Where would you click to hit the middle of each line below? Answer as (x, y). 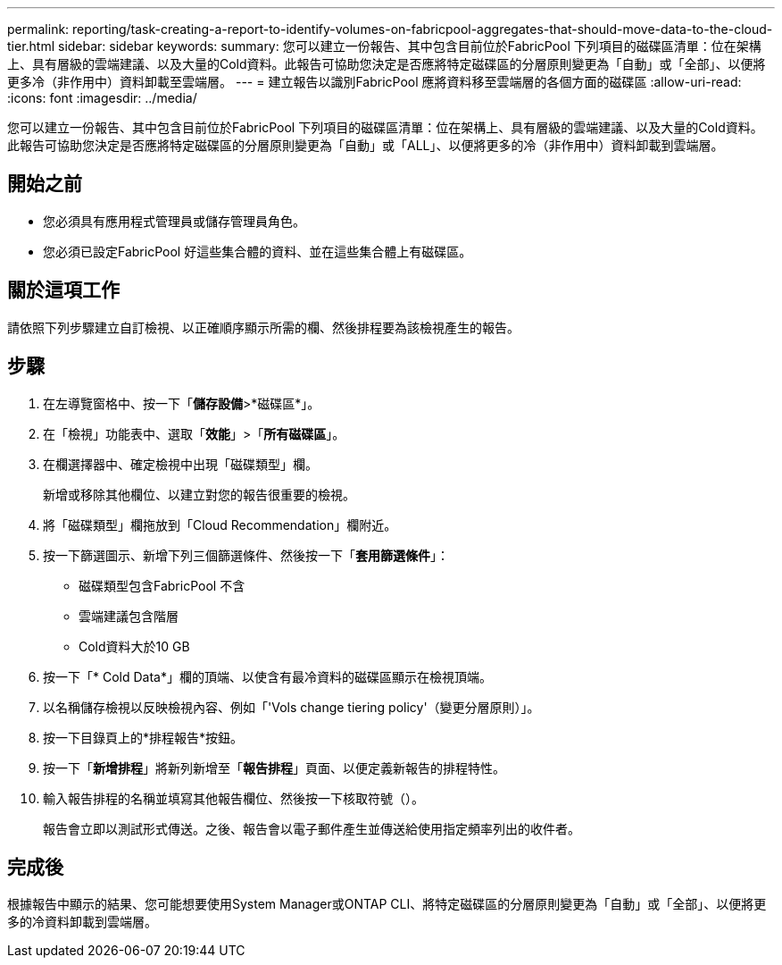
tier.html (31, 46)
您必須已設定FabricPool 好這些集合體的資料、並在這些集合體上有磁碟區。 (258, 251)
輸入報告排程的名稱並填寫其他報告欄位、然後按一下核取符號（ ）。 (233, 798)
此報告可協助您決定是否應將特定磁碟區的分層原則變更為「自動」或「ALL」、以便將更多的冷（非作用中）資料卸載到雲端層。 (366, 145)
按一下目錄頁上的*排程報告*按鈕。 (143, 737)
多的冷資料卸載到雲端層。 (82, 922)
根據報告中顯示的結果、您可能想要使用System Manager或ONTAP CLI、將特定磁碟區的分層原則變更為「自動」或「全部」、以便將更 (387, 904)
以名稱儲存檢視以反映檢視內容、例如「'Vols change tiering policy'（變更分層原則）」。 (291, 707)
